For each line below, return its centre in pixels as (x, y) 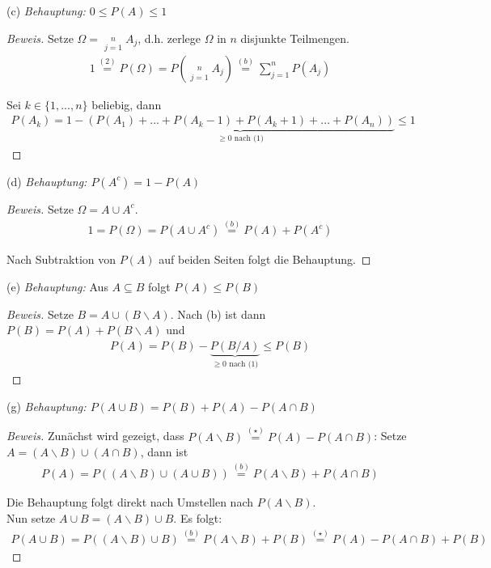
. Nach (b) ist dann (218, 314)
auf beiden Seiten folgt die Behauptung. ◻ (265, 259)
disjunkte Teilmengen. (295, 38)
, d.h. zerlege (169, 38)
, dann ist (164, 452)
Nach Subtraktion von (61, 259)
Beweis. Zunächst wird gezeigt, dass (95, 436)
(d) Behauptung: (47, 181)
